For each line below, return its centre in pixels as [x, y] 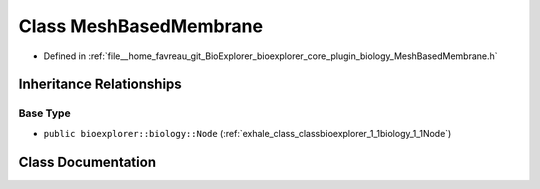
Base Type [44, 113]
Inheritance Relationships [100, 84]
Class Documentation [87, 161]
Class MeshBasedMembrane [141, 26]
